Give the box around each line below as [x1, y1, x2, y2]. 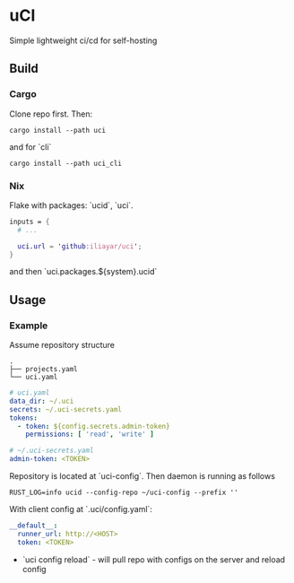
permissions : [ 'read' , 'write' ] [25, 430, 154, 439]
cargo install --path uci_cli [9, 159, 123, 168]
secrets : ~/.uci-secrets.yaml [9, 405, 123, 413]
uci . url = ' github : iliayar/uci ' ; [17, 241, 143, 251]
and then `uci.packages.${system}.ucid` [9, 266, 158, 277]
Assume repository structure [9, 340, 115, 351]
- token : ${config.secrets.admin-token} [17, 422, 170, 431]
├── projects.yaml [9, 365, 78, 374]
